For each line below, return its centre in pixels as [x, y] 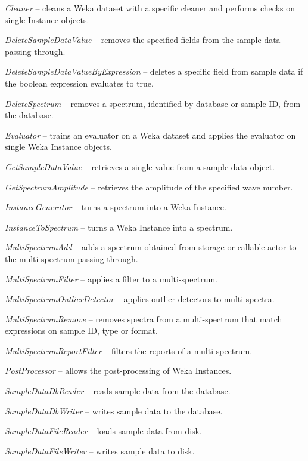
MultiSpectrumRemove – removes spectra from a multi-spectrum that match [144, 319]
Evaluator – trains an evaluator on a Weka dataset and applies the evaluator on [150, 135]
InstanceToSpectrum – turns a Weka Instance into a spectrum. [119, 227]
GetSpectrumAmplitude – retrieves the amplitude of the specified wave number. [149, 187]
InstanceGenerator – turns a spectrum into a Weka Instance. [116, 207]
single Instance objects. [47, 19]
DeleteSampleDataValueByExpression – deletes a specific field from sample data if [154, 71]
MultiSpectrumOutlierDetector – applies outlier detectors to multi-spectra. [140, 299]
